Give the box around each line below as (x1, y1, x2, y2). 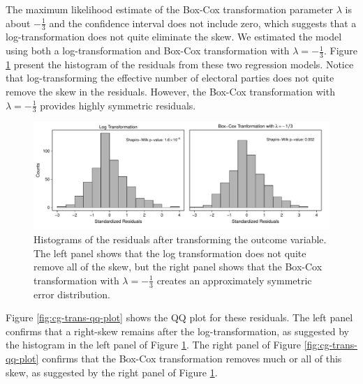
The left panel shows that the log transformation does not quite (34, 245, 306, 260)
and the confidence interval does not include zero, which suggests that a (49, 15, 357, 30)
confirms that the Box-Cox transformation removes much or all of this (42, 351, 342, 366)
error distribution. (34, 286, 110, 301)
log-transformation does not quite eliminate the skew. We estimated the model (6, 29, 342, 44)
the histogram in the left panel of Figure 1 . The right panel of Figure (6, 337, 301, 352)
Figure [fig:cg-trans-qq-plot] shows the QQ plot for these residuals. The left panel (6, 310, 353, 325)
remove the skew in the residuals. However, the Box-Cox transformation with (6, 84, 335, 99)
